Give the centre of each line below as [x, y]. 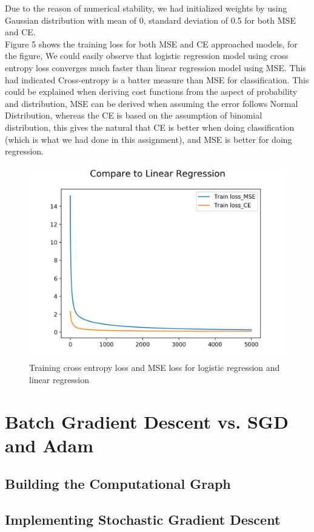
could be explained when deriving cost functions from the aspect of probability [151, 92]
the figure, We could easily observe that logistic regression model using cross [147, 56]
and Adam [49, 445]
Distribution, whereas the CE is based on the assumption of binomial [134, 115]
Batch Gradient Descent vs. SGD [147, 421]
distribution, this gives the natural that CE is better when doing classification [150, 127]
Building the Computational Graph [118, 484]
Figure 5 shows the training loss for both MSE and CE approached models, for [151, 43]
